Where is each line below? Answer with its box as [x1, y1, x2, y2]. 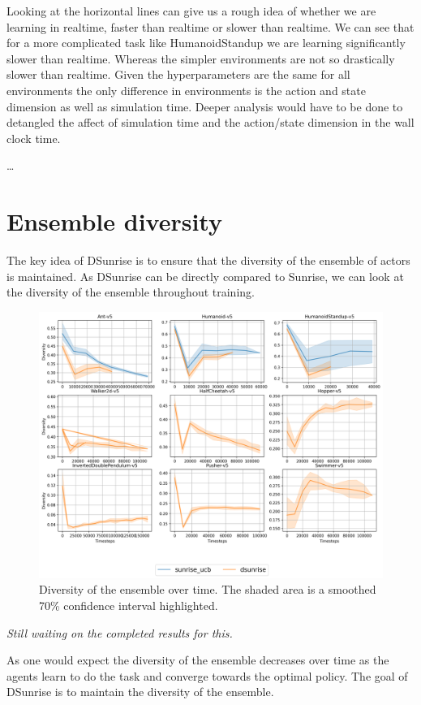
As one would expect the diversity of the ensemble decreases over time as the [6, 651, 389, 668]
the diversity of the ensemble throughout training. [6, 283, 255, 301]
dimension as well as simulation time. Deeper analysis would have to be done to [6, 97, 403, 115]
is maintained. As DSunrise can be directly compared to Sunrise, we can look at [6, 267, 404, 284]
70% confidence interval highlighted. [39, 596, 218, 613]
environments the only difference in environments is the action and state [6, 81, 366, 98]
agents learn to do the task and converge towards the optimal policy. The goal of [6, 667, 408, 684]
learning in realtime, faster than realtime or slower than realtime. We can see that [6, 18, 415, 35]
